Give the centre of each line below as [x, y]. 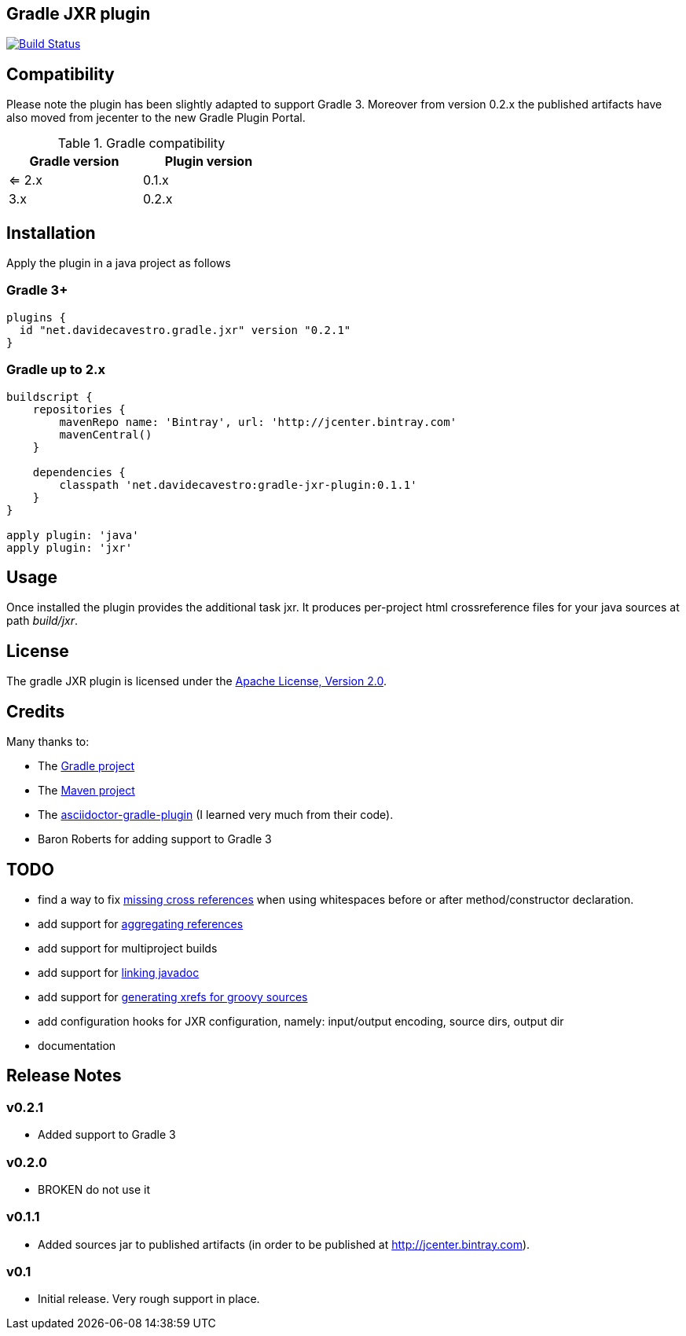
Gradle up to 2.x [56, 370]
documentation [77, 1045]
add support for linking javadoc [119, 972]
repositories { [79, 409]
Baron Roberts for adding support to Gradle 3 [155, 839]
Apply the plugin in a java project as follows [119, 263]
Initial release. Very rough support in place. [149, 1299]
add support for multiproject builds [128, 948]
